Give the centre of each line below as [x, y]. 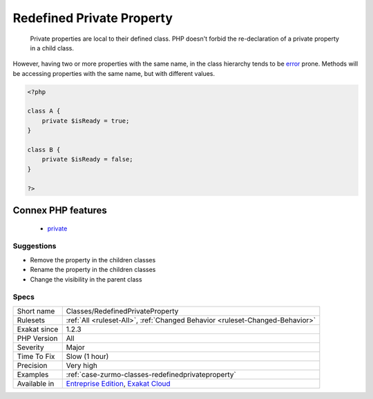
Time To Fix [36, 356]
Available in [36, 383]
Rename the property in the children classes [93, 270]
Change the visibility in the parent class [86, 279]
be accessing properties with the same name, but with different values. [114, 73]
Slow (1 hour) [87, 356]
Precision [32, 365]
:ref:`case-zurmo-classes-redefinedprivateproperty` [151, 374]
